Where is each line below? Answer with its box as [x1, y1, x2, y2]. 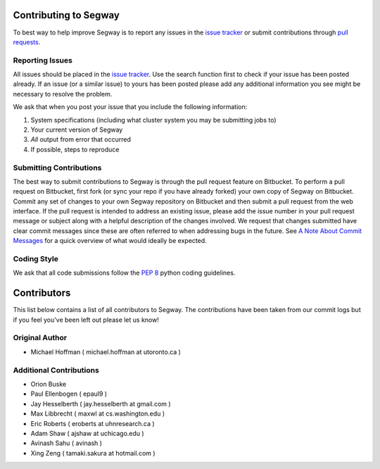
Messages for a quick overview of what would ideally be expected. [13, 237, 207, 245]
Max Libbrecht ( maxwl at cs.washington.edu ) [30, 409, 165, 418]
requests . [13, 37, 41, 46]
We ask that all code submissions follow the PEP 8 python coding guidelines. [13, 268, 236, 277]
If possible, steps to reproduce [30, 145, 120, 154]
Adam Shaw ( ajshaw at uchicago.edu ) [30, 429, 144, 437]
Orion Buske [30, 380, 67, 388]
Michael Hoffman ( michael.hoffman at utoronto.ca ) [30, 347, 181, 356]
